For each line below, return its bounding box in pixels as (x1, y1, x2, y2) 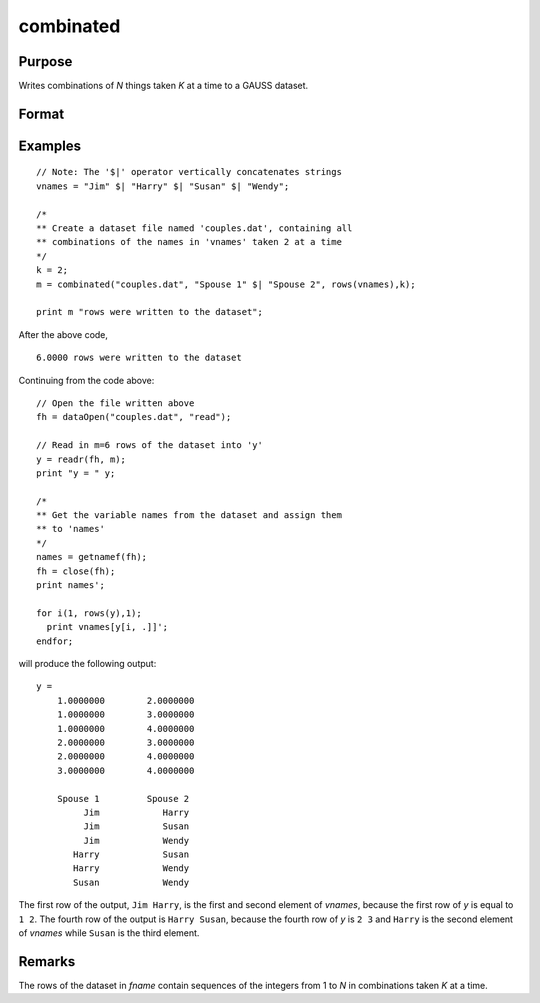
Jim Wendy (83, 835, 190, 846)
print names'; (36, 580, 105, 591)
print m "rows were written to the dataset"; (36, 306, 264, 318)
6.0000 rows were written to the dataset (36, 352, 242, 364)
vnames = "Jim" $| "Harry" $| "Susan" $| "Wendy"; (36, 180, 290, 192)
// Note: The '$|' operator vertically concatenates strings (36, 166, 342, 178)
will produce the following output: (18, 657, 157, 669)
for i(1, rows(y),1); (36, 607, 142, 619)
